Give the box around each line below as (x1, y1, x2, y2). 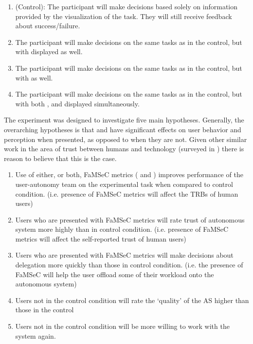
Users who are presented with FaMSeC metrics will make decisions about (15, 250, 234, 260)
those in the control (15, 304, 74, 315)
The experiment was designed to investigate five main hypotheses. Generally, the (4, 115, 244, 125)
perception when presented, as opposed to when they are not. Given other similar (4, 134, 247, 144)
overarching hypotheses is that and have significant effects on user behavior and (4, 124, 241, 134)
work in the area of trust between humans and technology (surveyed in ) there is (4, 143, 244, 154)
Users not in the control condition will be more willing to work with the (15, 321, 230, 331)
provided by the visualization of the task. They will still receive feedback (15, 11, 232, 21)
